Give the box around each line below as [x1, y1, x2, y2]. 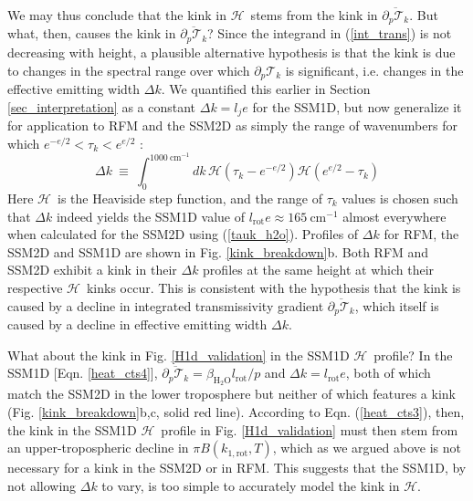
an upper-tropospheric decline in [7, 438, 189, 457]
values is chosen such [342, 189, 458, 208]
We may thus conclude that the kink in [7, 5, 227, 24]
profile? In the [373, 345, 453, 364]
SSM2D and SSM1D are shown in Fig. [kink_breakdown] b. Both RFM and [7, 242, 429, 261]
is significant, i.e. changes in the [285, 60, 464, 79]
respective [7, 278, 63, 297]
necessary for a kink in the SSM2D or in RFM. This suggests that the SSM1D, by [7, 458, 467, 477]
